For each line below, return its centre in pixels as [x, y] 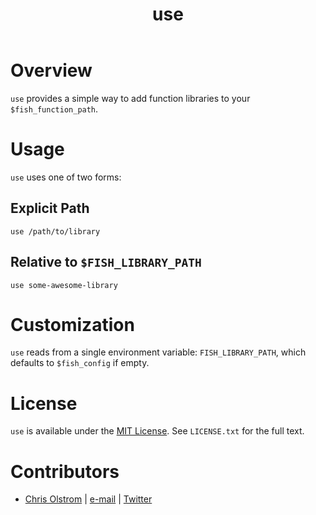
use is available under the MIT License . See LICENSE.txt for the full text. [157, 431]
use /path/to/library [55, 231]
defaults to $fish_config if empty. [80, 363]
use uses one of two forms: [66, 177]
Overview [51, 70]
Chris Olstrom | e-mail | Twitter [88, 499]
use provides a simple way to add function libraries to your [130, 98]
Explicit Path [50, 208]
